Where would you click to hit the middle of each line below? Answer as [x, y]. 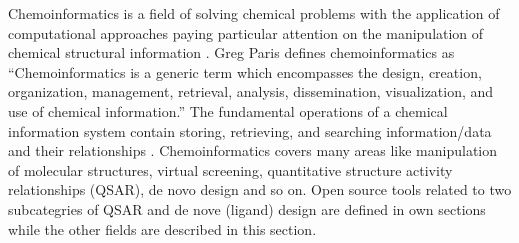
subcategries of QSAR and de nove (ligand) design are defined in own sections [247, 208]
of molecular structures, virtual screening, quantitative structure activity [230, 169]
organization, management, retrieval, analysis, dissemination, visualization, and [251, 91]
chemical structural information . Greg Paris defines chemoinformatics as [231, 52]
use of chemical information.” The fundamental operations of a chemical [228, 110]
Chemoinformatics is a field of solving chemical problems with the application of [254, 13]
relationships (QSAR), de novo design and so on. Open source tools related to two [260, 189]
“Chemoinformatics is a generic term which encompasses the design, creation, [245, 71]
